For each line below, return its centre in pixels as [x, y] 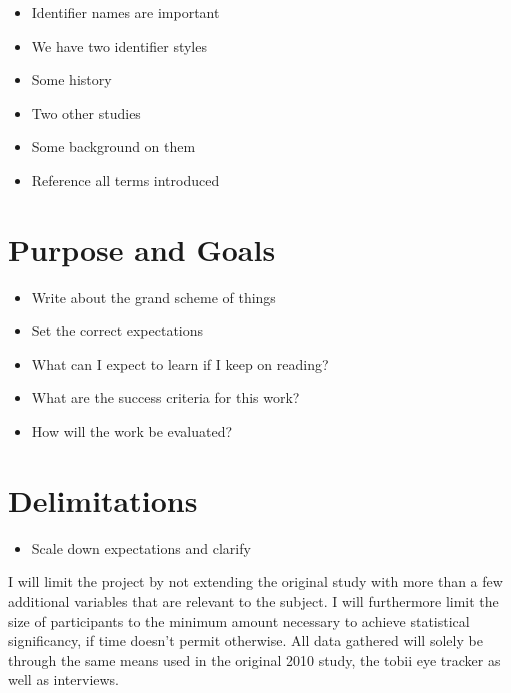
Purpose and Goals [142, 248]
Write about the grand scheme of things [153, 296]
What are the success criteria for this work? [165, 397]
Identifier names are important [125, 12]
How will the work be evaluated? [132, 431]
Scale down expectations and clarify [141, 547]
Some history [71, 79]
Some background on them [113, 146]
